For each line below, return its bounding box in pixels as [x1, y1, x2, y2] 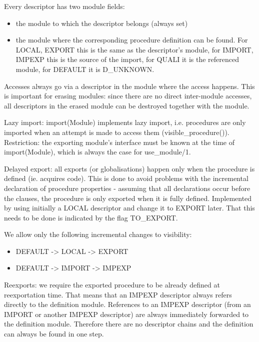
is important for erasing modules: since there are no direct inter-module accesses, [4, 90, 252, 101]
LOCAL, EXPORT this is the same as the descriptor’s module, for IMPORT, [15, 44, 253, 54]
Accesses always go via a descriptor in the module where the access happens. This [4, 80, 255, 91]
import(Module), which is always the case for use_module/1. [4, 146, 191, 157]
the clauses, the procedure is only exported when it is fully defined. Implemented [4, 192, 252, 203]
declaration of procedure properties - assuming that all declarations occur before [4, 182, 250, 193]
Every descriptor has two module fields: [4, 1, 125, 11]
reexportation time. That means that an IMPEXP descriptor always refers [4, 289, 232, 299]
